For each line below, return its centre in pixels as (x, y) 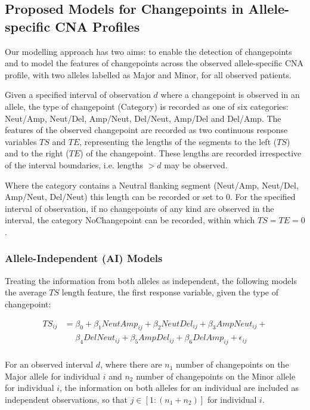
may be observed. (196, 164)
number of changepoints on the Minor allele (216, 376)
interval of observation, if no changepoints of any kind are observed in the (139, 208)
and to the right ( (37, 153)
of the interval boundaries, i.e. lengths (74, 164)
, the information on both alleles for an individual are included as (179, 388)
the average (26, 292)
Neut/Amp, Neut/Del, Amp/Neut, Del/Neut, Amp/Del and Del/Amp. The (143, 118)
